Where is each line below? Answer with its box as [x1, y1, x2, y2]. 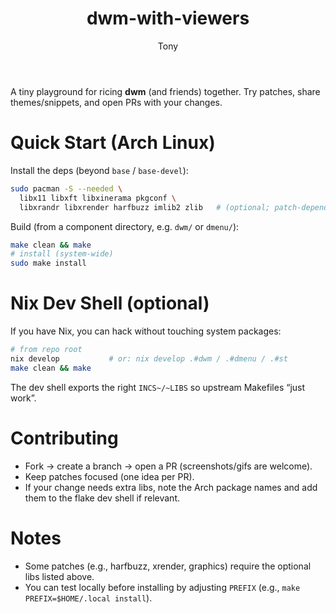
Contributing [10, 427, 119, 449]
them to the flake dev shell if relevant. [24, 492, 181, 504]
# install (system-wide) [10, 249, 114, 259]
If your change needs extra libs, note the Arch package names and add [24, 481, 318, 493]
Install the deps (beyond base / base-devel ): [10, 164, 189, 176]
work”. [10, 392, 37, 404]
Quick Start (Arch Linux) [10, 132, 216, 154]
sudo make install [10, 258, 87, 269]
